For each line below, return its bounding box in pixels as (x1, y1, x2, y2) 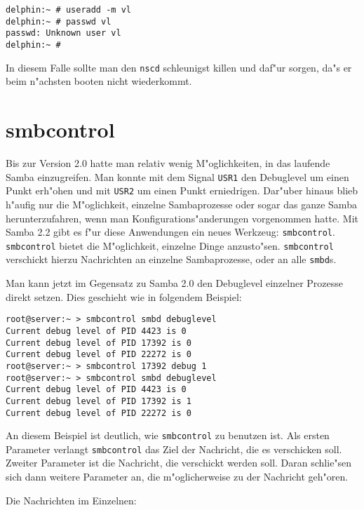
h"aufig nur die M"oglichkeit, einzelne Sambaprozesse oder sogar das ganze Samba (6, 196, 357, 211)
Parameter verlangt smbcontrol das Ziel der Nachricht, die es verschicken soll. (6, 441, 342, 456)
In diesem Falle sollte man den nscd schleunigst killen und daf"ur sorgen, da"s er (6, 60, 352, 74)
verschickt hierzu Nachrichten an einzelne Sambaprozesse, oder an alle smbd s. (6, 252, 337, 267)
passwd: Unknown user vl (6, 28, 121, 39)
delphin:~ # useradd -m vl (6, 5, 131, 15)
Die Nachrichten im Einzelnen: (6, 492, 137, 507)
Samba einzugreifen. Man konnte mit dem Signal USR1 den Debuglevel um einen (6, 169, 349, 184)
